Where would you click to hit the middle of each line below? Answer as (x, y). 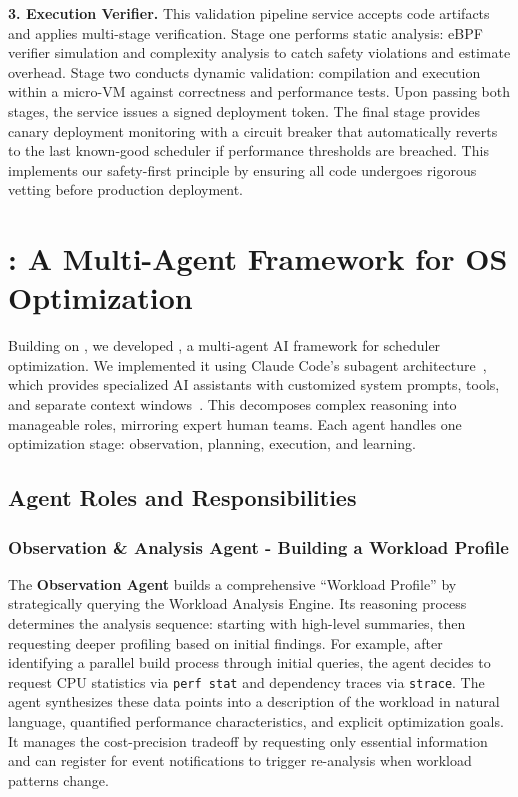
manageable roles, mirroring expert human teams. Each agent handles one (235, 423)
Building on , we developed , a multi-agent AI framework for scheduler (224, 345)
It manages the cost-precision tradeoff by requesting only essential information (248, 740)
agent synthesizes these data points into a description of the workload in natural (254, 701)
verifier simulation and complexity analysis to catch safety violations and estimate (259, 52)
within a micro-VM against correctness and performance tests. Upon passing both (259, 91)
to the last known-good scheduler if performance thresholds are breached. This (248, 150)
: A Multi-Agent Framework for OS (258, 258)
